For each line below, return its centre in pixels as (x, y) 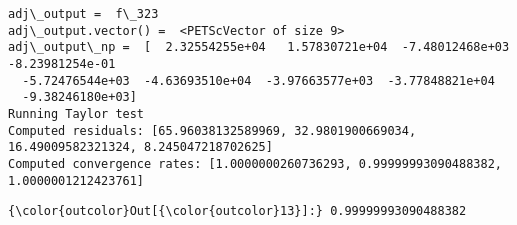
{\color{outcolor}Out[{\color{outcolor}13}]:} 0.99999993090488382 (237, 211)
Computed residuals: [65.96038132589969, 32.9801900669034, (212, 130)
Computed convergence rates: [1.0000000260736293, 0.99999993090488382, (255, 163)
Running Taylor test (76, 113)
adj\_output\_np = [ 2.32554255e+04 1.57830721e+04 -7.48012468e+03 (259, 47)
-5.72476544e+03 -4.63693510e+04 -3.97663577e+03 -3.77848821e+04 (258, 80)
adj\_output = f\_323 (83, 14)
